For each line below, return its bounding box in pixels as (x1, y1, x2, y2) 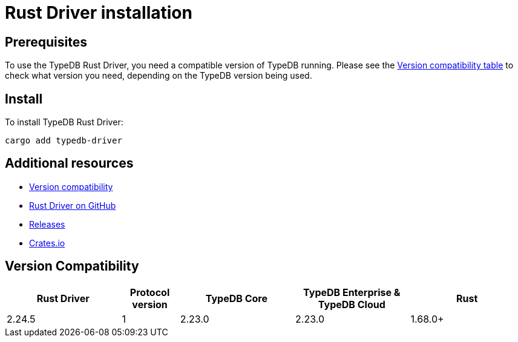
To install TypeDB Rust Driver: (5, 117, 123, 128)
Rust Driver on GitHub (29, 200, 116, 211)
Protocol (129, 286, 170, 298)
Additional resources (5, 156, 134, 171)
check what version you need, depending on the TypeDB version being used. (5, 70, 312, 81)
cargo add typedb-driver (5, 136, 122, 146)
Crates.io (29, 237, 65, 248)
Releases (29, 219, 65, 229)
